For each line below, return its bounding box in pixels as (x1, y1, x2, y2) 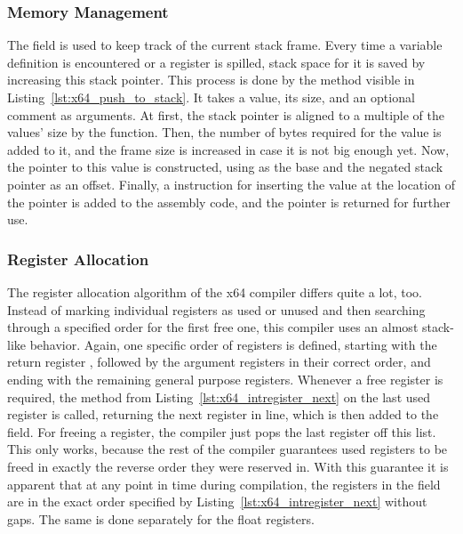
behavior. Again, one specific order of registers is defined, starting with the (29, 335, 437, 353)
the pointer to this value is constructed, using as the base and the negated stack (7, 158, 443, 176)
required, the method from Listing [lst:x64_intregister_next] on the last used (7, 387, 431, 406)
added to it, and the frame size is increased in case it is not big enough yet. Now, (7, 140, 450, 158)
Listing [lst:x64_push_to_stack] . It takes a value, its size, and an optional (7, 88, 415, 106)
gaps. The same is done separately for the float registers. (7, 509, 315, 528)
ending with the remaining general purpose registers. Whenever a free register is (7, 369, 443, 388)
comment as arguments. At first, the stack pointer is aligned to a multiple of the (7, 105, 445, 124)
